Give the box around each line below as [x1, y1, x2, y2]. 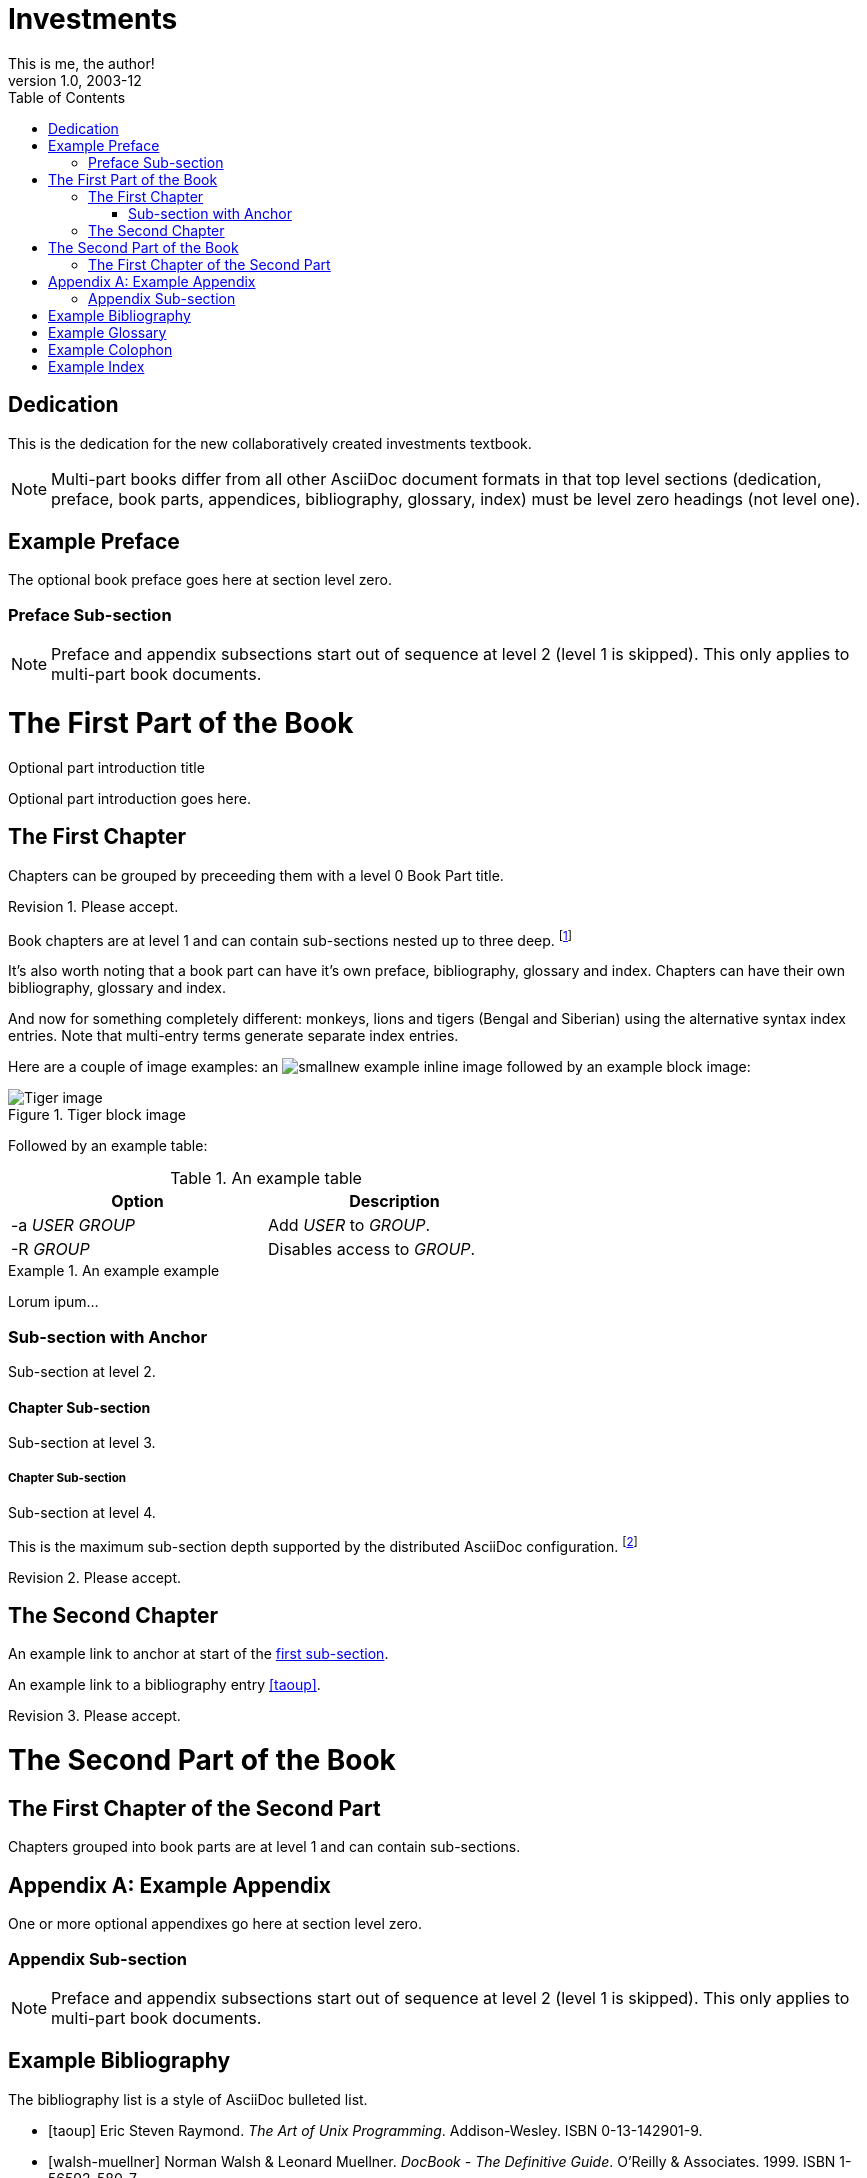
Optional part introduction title [8, 758, 205, 776]
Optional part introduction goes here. [8, 789, 251, 807]
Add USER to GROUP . [268, 1215, 431, 1236]
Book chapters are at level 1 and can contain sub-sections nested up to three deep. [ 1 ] [8, 928, 573, 949]
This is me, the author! [8, 54, 155, 72]
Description [349, 1191, 440, 1212]
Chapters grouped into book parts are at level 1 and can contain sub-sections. [8, 1838, 521, 1856]
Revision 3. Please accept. [8, 1707, 181, 1725]
